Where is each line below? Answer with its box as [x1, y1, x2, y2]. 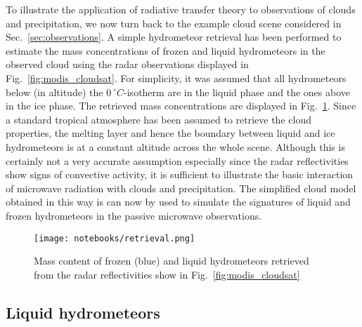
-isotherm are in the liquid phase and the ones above [124, 84, 350, 99]
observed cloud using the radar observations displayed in [6, 57, 249, 72]
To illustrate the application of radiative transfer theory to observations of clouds [6, 2, 356, 16]
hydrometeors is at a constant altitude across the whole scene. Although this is [6, 139, 345, 154]
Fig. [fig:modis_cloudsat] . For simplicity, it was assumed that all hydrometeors [6, 70, 347, 85]
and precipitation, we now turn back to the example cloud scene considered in [6, 15, 342, 30]
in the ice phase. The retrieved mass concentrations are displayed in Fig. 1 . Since [6, 98, 356, 113]
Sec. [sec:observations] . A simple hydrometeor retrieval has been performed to [6, 29, 342, 44]
